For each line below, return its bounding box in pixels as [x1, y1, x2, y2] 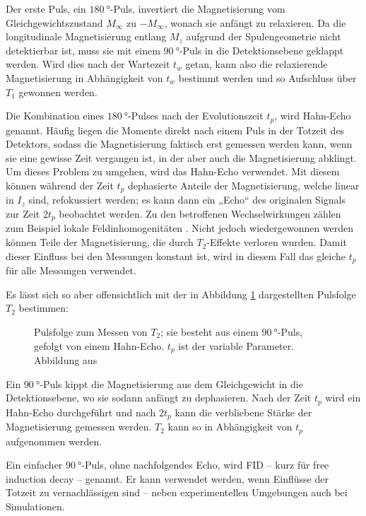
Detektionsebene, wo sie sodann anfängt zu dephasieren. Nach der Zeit [6, 390, 312, 405]
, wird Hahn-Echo [274, 108, 351, 123]
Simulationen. [6, 498, 65, 513]
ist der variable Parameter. [178, 338, 295, 353]
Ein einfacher [6, 457, 63, 472]
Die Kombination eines [6, 108, 105, 123]
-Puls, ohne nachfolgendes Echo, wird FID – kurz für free [81, 457, 329, 472]
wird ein [325, 390, 361, 405]
